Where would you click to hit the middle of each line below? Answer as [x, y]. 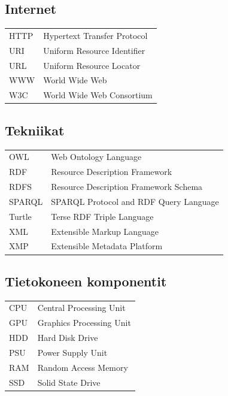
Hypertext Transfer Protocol [95, 35]
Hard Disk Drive [68, 338]
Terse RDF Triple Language [102, 216]
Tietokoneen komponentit [86, 281]
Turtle [20, 216]
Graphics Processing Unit [84, 323]
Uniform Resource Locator [92, 65]
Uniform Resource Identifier [94, 50]
